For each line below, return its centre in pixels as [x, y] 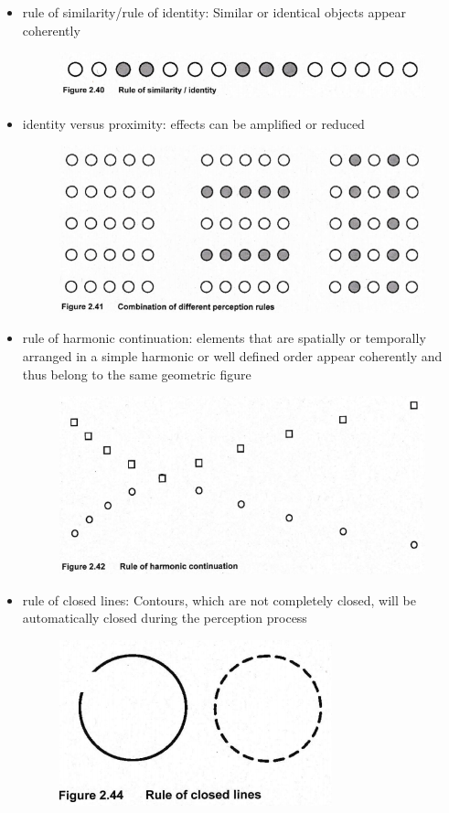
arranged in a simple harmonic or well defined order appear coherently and [232, 356]
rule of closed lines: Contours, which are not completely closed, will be [219, 599]
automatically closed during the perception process [165, 618]
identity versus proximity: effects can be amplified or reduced [193, 123]
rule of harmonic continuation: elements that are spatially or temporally [224, 338]
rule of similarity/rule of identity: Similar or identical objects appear [214, 12]
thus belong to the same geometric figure [137, 374]
